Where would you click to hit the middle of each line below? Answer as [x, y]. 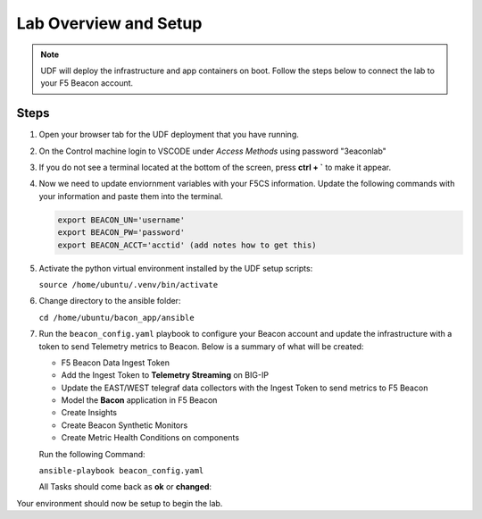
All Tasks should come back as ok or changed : [125, 487]
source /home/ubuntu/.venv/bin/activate [129, 285]
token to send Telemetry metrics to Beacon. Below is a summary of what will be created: [201, 346]
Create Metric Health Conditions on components [150, 438]
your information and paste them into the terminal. [131, 196]
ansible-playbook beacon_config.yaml [121, 471]
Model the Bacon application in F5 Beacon [139, 400]
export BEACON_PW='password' [121, 233]
